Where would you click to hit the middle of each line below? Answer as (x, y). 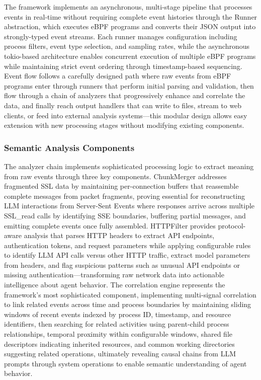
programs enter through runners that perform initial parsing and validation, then (129, 85)
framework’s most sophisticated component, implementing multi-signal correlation (130, 294)
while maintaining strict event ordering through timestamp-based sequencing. (123, 66)
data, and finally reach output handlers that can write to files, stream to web (123, 105)
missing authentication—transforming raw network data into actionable (114, 275)
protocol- (232, 225)
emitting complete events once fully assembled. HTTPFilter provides (110, 225)
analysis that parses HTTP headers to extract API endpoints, (119, 235)
